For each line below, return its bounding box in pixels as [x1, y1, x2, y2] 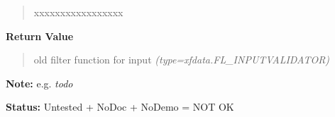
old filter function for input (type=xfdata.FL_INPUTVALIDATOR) [33, 52, 330, 67]
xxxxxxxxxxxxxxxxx [33, 5, 123, 19]
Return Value [6, 28, 74, 43]
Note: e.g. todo [6, 75, 73, 90]
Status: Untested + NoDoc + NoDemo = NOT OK [6, 99, 234, 114]
